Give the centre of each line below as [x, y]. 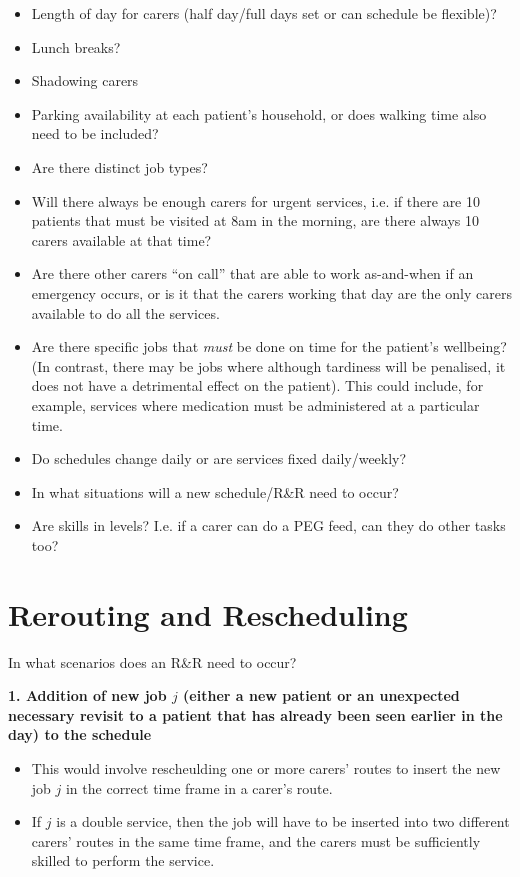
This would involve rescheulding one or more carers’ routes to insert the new [266, 767]
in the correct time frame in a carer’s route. [199, 787]
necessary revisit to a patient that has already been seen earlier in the [255, 714]
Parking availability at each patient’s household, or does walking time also [259, 113]
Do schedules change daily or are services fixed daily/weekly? [219, 458]
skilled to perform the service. [123, 860]
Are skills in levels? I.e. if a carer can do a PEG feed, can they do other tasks [268, 525]
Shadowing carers [85, 80]
